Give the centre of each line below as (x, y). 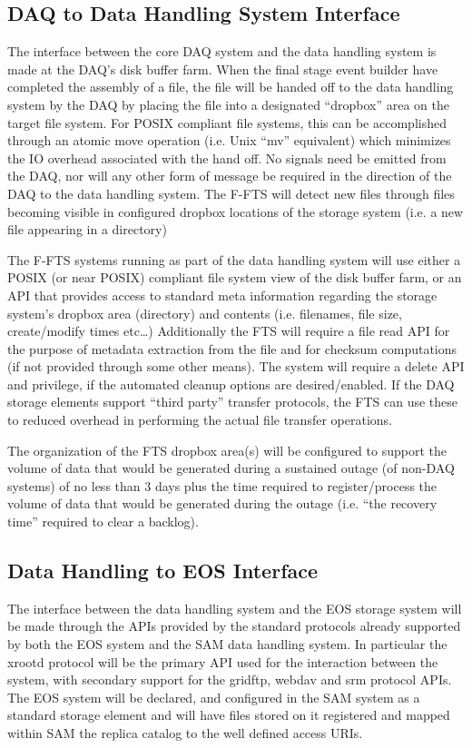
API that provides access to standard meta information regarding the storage (222, 295)
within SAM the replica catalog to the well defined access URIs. (185, 733)
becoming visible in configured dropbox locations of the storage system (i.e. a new (236, 211)
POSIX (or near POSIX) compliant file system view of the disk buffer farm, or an (235, 277)
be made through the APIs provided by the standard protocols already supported (234, 626)
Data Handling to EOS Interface (163, 571)
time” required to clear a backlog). (103, 522)
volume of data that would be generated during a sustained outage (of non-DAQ (231, 468)
